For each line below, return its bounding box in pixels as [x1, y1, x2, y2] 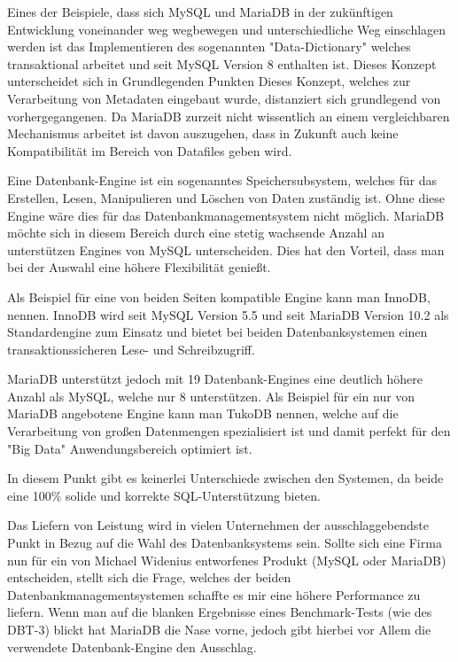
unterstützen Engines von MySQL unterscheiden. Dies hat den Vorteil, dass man [7, 240, 445, 259]
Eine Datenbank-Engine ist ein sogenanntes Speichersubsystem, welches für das [7, 171, 438, 190]
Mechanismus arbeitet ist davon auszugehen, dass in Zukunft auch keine [7, 124, 399, 143]
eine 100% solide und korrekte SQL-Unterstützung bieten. [7, 486, 321, 504]
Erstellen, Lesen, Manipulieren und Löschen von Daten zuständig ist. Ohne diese [7, 188, 446, 206]
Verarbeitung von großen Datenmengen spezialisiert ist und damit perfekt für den [7, 422, 451, 440]
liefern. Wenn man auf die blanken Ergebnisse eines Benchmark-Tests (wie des [7, 603, 432, 621]
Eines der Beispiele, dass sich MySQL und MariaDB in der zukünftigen [7, 3, 393, 20]
